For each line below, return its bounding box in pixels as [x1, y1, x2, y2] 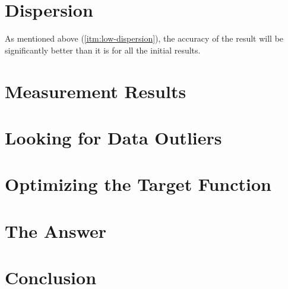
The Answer [5, 218, 107, 243]
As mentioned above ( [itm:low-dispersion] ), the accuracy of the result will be [5, 32, 284, 45]
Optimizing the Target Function [5, 172, 271, 196]
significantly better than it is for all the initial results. [5, 43, 201, 56]
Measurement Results [5, 78, 186, 103]
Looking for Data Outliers [5, 125, 222, 149]
